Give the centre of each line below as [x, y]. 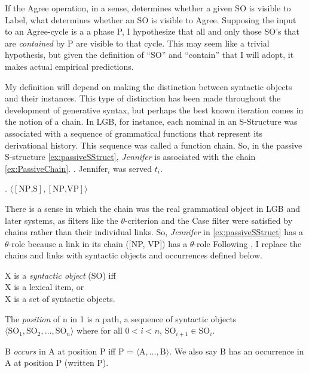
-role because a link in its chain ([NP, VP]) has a [98, 243]
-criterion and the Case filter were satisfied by [209, 220]
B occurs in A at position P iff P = [69, 351]
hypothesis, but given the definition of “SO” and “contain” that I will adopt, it [149, 55]
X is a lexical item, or [45, 287]
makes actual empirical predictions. [69, 66]
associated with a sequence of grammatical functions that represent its [134, 133]
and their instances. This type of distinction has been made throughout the [143, 98]
